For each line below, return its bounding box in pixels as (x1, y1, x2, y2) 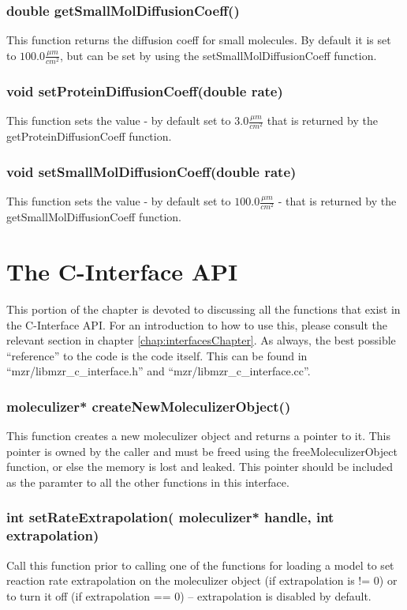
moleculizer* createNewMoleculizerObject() (6, 396, 291, 416)
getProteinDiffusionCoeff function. (6, 128, 172, 145)
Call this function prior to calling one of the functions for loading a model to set (6, 556, 394, 573)
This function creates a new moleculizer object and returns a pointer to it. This (6, 427, 390, 444)
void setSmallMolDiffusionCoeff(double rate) (6, 161, 297, 181)
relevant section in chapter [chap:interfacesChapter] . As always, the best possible (6, 332, 396, 348)
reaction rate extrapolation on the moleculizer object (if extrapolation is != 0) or (6, 572, 398, 589)
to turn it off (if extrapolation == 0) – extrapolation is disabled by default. (6, 587, 372, 604)
